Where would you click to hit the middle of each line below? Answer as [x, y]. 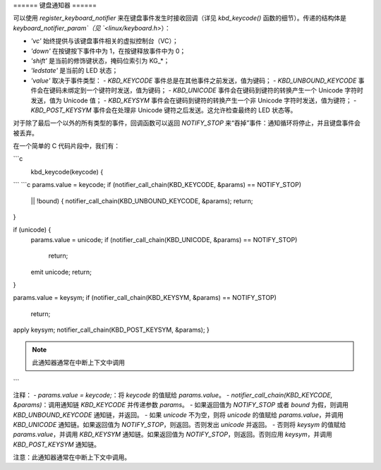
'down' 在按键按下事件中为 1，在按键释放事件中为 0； [108, 51]
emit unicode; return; [61, 272]
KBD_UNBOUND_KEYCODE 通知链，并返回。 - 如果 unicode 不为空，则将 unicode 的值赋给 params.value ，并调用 [178, 415]
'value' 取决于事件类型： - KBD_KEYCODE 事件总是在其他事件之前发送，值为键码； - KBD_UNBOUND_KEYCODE [194, 80]
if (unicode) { [32, 230]
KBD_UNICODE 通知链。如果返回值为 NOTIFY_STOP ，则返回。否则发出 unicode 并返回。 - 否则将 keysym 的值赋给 [180, 424]
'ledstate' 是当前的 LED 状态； [74, 71]
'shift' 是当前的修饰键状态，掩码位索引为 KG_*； [100, 61]
